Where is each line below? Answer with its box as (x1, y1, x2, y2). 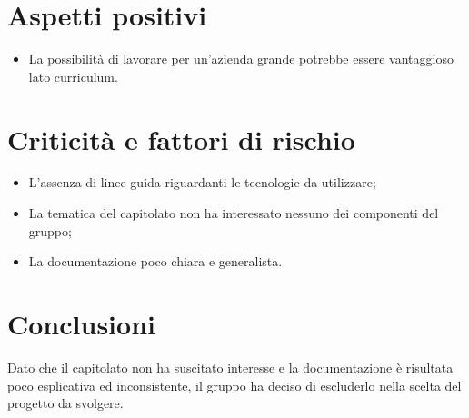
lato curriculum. (28, 66, 118, 85)
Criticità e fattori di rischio (7, 120, 355, 157)
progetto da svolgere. (7, 393, 124, 413)
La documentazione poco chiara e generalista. (28, 252, 283, 271)
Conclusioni (7, 305, 155, 342)
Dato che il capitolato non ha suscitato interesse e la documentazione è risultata (7, 357, 454, 376)
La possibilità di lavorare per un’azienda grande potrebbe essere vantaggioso (28, 49, 454, 68)
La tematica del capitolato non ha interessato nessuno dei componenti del (28, 204, 439, 223)
